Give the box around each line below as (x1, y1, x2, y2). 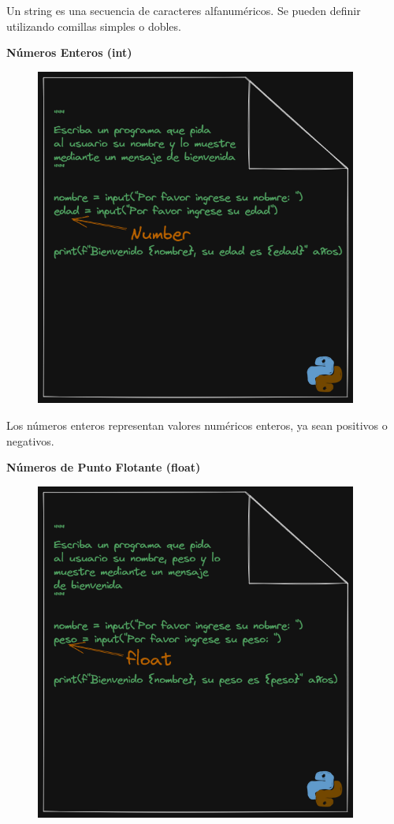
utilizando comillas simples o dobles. (6, 17, 181, 34)
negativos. (6, 432, 54, 449)
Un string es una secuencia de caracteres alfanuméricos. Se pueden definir (6, 2, 361, 18)
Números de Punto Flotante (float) (6, 459, 201, 475)
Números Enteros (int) (6, 44, 132, 61)
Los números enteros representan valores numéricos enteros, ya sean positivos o (6, 416, 388, 433)
